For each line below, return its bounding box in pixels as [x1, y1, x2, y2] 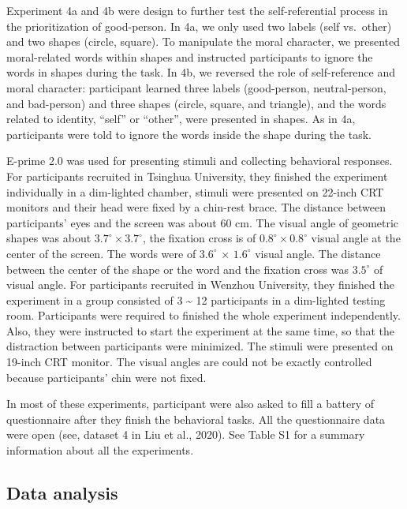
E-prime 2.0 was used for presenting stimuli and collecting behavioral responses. [6, 152, 393, 169]
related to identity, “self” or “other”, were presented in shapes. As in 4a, [6, 110, 356, 127]
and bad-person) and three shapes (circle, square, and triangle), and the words [6, 95, 386, 111]
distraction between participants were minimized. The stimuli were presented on [6, 338, 394, 354]
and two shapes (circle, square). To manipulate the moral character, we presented [6, 33, 401, 50]
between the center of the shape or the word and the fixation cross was [6, 260, 349, 277]
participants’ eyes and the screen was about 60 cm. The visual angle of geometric [6, 214, 399, 230]
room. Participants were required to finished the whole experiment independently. [6, 307, 401, 324]
